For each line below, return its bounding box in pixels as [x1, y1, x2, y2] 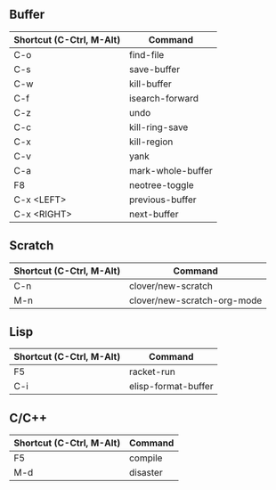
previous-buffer [128, 193, 198, 206]
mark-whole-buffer [128, 164, 213, 176]
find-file [128, 48, 165, 61]
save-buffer [128, 62, 181, 75]
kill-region [128, 135, 174, 148]
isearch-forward [128, 92, 199, 104]
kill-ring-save [128, 120, 189, 133]
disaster [128, 467, 163, 479]
